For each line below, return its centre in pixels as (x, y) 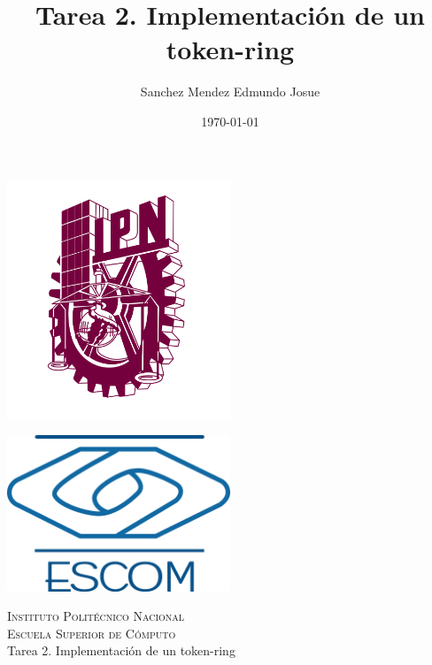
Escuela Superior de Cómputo (92, 633)
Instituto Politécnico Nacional (96, 616)
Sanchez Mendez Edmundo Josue (230, 92)
